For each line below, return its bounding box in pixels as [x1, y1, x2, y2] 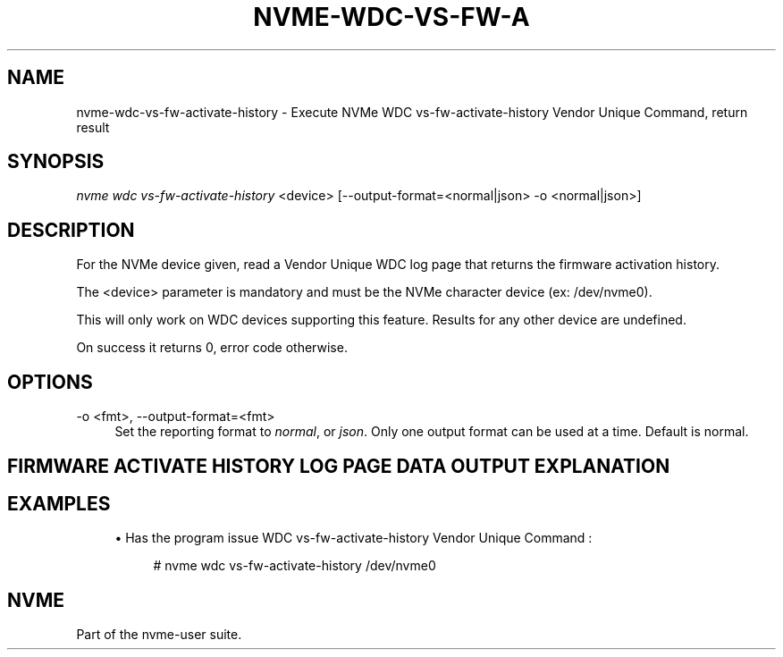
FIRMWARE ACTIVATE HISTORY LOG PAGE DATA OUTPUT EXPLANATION [7, 454, 670, 477]
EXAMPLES [7, 492, 111, 515]
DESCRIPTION [7, 218, 135, 241]
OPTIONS [7, 370, 93, 393]
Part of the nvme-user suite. [76, 627, 242, 643]
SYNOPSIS [7, 150, 105, 173]
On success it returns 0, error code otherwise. [76, 340, 348, 356]
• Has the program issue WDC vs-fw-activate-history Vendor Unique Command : [114, 530, 593, 546]
